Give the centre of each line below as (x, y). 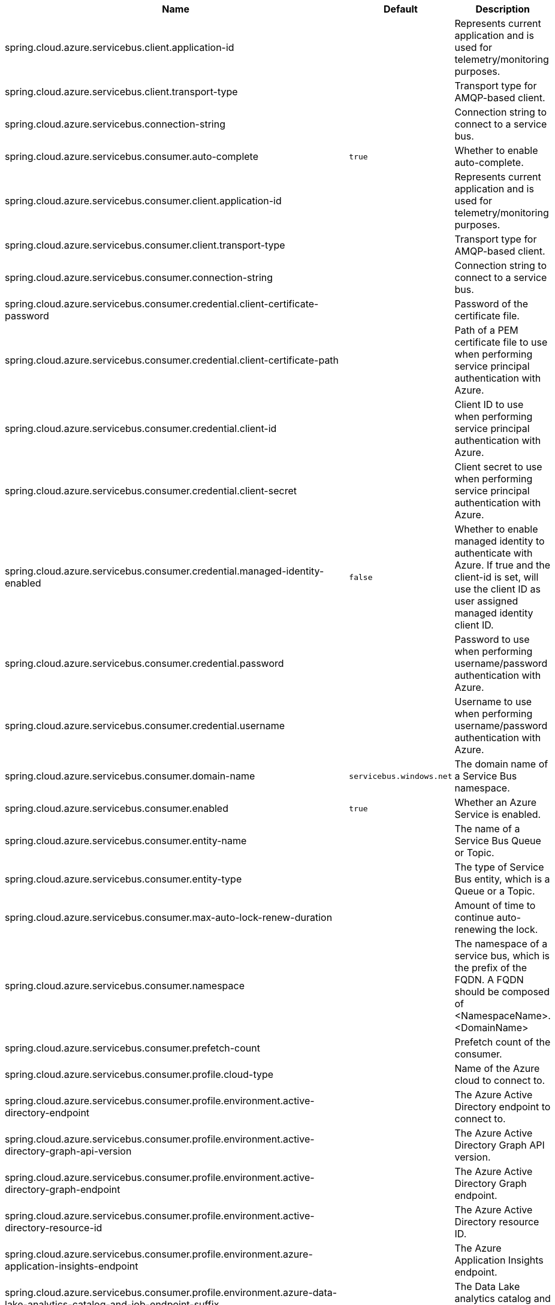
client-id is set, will (497, 577)
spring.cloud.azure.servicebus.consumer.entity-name (126, 841)
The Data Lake (487, 1286)
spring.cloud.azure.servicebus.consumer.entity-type (123, 879)
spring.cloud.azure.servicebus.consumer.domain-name (130, 776)
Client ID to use (489, 404)
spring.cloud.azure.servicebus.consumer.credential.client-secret (151, 491)
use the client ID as (497, 589)
